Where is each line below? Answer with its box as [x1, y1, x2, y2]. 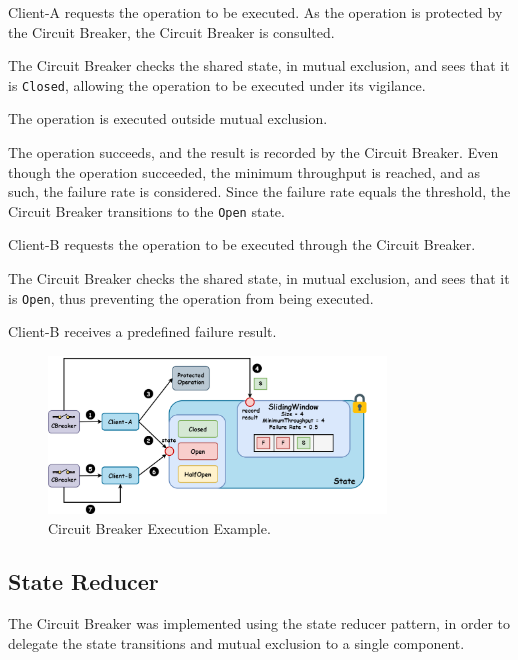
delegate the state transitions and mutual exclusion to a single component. [8, 632, 465, 653]
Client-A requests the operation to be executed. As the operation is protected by [8, 2, 503, 22]
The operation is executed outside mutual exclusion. [8, 108, 328, 129]
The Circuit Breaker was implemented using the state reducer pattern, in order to [8, 613, 510, 634]
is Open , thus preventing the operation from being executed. [8, 287, 374, 308]
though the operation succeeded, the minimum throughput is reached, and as [8, 161, 481, 182]
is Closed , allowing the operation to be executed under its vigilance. [8, 74, 426, 95]
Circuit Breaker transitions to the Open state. [8, 200, 285, 221]
